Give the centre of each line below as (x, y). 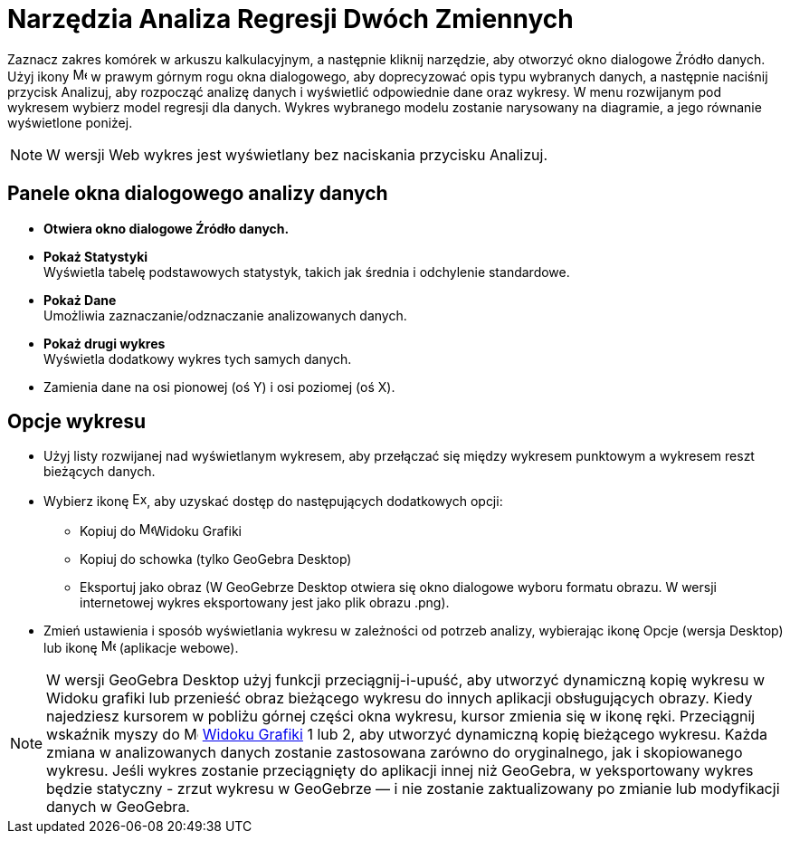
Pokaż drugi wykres (105, 343)
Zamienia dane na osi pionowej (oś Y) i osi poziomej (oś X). (219, 387)
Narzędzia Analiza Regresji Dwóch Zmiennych (290, 19)
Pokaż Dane (80, 300)
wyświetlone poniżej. (70, 122)
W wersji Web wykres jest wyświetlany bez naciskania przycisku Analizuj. (297, 154)
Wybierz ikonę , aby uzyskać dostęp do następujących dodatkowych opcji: (273, 502)
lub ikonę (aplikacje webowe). (141, 648)
